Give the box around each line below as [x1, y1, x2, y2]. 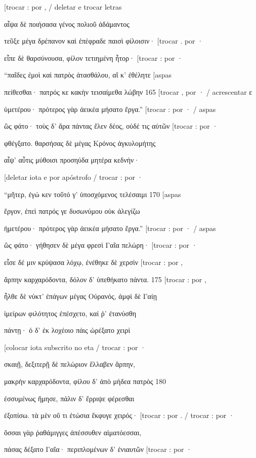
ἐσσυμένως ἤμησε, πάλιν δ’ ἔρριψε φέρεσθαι [4, 393, 135, 403]
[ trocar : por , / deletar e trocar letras [4, 2, 122, 12]
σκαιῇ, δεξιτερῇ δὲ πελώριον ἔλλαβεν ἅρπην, [4, 359, 135, 369]
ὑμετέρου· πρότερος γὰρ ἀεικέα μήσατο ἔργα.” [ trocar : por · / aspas [4, 103, 216, 114]
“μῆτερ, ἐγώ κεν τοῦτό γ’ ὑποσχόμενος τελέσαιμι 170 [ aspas [4, 188, 181, 199]
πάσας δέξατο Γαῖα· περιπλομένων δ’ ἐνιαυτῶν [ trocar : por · [4, 444, 192, 454]
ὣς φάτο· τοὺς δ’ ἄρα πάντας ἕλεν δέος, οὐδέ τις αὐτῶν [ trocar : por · [4, 121, 218, 131]
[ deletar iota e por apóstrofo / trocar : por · [4, 171, 143, 182]
